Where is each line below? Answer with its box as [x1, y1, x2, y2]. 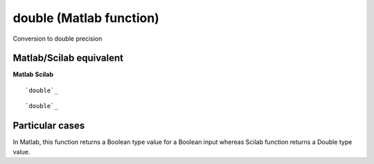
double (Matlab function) [12, 10, 159, 25]
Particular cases [12, 120, 85, 132]
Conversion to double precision [12, 34, 103, 43]
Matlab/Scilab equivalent [12, 52, 124, 64]
